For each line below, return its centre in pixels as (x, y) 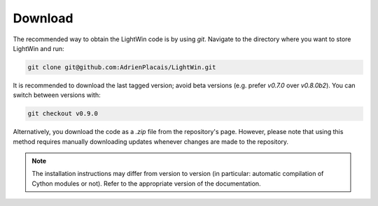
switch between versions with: (57, 95)
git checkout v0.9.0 (63, 114)
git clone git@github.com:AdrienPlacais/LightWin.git (122, 67)
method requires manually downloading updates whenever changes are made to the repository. (151, 141)
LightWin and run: (38, 48)
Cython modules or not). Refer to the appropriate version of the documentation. (147, 183)
